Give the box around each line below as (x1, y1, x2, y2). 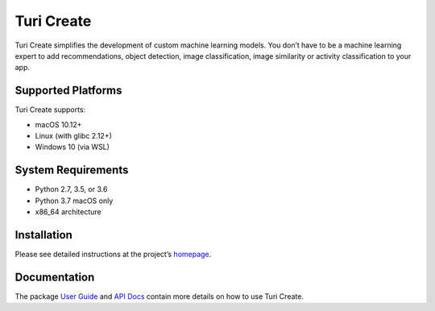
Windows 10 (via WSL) (35, 142, 110, 152)
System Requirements (14, 164, 129, 177)
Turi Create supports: (14, 105, 86, 114)
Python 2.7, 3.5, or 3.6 (35, 185, 108, 194)
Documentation (14, 270, 95, 284)
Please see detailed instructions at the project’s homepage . (14, 250, 212, 259)
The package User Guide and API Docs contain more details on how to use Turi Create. (14, 291, 304, 301)
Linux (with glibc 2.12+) (35, 131, 113, 141)
